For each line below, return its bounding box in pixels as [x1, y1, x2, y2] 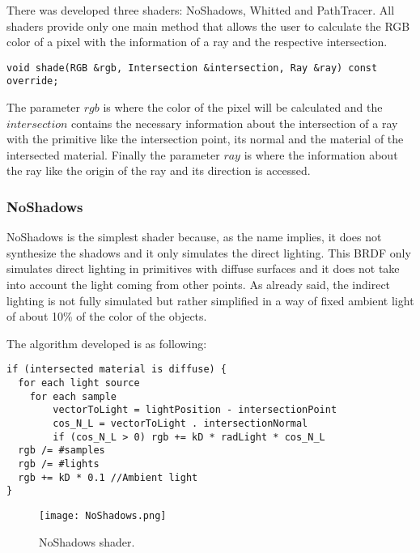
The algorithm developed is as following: [6, 334, 207, 351]
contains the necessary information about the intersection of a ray [71, 114, 398, 131]
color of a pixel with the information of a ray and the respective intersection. [6, 33, 388, 50]
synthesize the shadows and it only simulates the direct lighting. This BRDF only [6, 244, 411, 261]
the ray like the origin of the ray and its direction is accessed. [6, 162, 311, 179]
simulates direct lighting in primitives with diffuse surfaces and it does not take [6, 260, 400, 277]
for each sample [29, 390, 117, 402]
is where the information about [244, 146, 398, 163]
